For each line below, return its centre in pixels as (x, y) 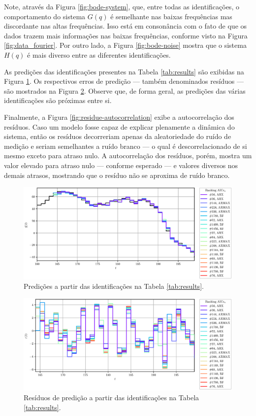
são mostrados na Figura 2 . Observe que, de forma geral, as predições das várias (125, 90)
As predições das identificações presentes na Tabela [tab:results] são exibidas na (124, 71)
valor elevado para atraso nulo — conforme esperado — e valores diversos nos (121, 165)
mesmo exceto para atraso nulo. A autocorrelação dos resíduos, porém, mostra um (128, 156)
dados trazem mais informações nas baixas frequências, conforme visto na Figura (126, 35)
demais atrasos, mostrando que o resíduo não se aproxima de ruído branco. (117, 175)
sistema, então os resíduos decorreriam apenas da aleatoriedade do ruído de (118, 136)
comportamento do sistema (45, 16)
